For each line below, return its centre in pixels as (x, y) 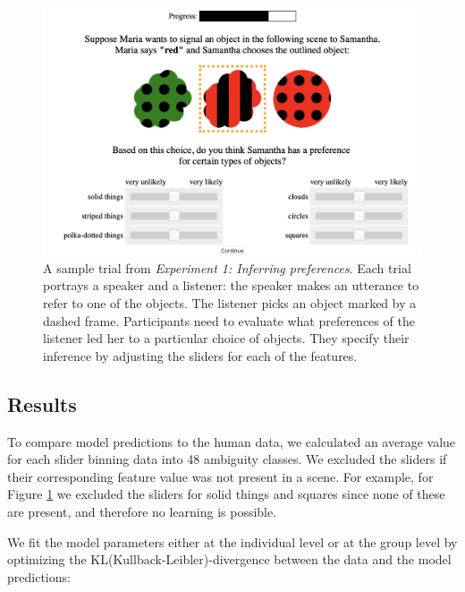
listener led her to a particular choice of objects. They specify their (226, 338)
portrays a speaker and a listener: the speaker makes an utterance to (231, 285)
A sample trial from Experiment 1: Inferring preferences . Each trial (227, 267)
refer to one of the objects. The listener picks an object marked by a (230, 303)
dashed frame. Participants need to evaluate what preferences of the (229, 320)
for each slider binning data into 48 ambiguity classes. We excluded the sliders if (227, 459)
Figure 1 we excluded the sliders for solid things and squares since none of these (226, 494)
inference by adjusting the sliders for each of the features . (200, 355)
